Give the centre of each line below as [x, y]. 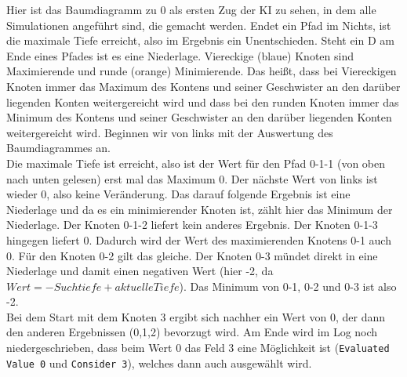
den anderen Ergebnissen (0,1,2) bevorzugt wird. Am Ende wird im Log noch [192, 332]
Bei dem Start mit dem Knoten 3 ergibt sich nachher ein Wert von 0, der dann [196, 316]
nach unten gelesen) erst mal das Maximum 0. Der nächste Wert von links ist [192, 178]
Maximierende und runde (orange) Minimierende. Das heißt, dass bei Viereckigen [202, 71]
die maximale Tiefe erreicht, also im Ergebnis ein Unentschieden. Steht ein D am [200, 40]
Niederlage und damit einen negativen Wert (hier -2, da [140, 271]
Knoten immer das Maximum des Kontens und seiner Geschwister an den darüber [203, 86]
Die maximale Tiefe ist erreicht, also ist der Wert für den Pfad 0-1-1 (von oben [196, 163]
